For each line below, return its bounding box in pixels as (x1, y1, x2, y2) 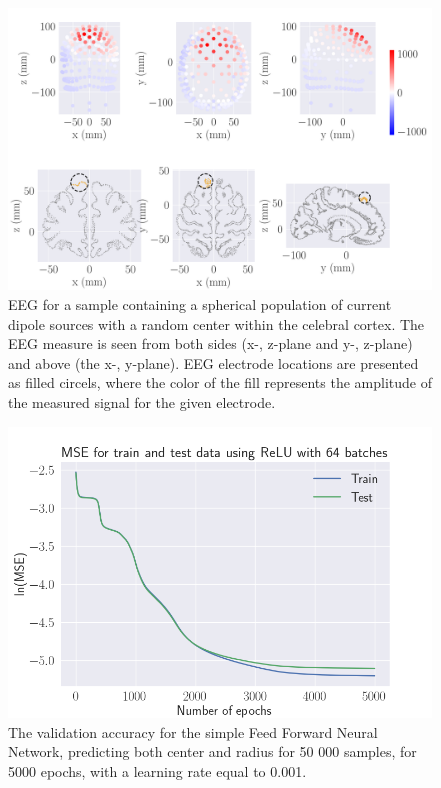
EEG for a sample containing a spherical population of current (8, 293, 392, 314)
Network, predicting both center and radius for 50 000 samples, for (8, 741, 417, 762)
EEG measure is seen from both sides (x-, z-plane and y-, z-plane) (8, 333, 413, 354)
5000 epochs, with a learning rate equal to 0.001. (8, 760, 307, 781)
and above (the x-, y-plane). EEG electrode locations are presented (8, 352, 419, 373)
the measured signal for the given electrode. (8, 391, 276, 412)
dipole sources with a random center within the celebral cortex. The (8, 313, 425, 334)
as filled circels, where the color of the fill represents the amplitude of (8, 372, 432, 393)
